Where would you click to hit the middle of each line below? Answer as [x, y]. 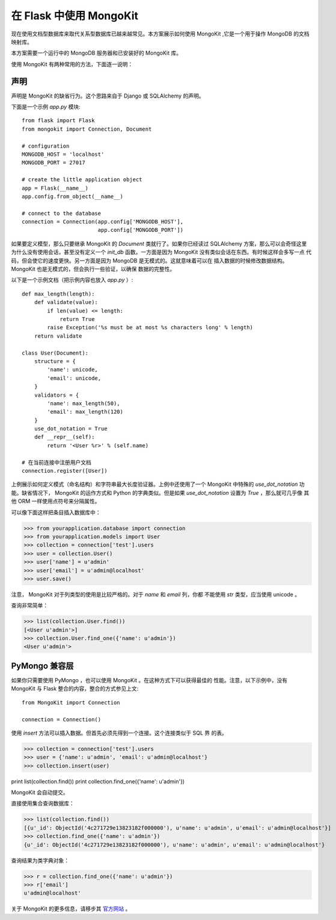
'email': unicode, [74, 378]
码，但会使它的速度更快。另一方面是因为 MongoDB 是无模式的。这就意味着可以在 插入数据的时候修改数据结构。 [149, 260]
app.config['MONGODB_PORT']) [140, 230]
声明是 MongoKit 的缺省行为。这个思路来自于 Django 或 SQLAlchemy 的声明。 [108, 96]
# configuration [46, 146]
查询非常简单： [29, 606]
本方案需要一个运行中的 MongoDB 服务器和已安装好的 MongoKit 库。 [96, 53]
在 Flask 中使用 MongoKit [75, 16]
